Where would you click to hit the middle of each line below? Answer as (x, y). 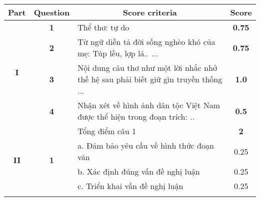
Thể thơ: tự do (103, 27)
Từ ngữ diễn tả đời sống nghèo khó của (146, 42)
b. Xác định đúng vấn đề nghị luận (139, 171)
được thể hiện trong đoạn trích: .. (136, 116)
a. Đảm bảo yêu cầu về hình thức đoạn (146, 145)
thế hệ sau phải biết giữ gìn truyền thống (150, 79)
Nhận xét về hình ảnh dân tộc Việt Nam (149, 105)
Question (52, 12)
